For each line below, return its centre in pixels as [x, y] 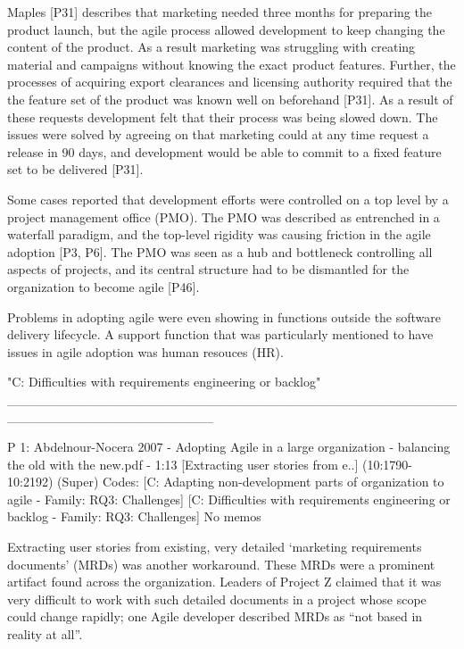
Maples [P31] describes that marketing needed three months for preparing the [220, 12]
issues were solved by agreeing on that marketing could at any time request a [218, 134]
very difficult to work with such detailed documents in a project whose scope [217, 599]
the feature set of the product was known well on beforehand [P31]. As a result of [230, 99]
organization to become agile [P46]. [104, 286]
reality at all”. [45, 634]
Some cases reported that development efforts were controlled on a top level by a [228, 199]
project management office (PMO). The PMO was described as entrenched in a [224, 216]
